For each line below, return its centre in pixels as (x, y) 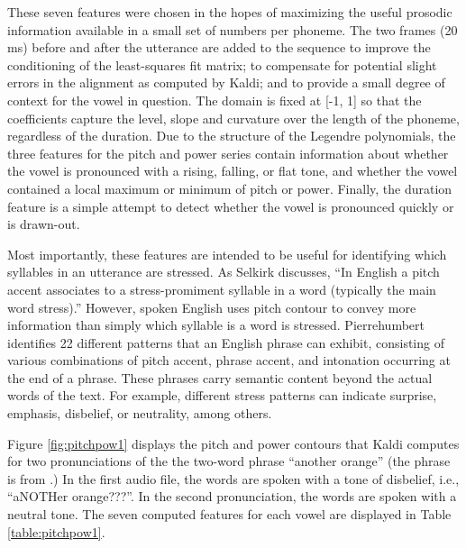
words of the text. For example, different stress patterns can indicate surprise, (222, 395)
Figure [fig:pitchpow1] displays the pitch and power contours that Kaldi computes (233, 443)
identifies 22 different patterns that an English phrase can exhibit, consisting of (226, 342)
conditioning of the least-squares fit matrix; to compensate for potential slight (222, 64)
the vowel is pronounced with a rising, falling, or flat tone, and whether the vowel (233, 171)
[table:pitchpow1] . (56, 531)
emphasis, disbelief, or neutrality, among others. (140, 413)
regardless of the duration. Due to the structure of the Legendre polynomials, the (232, 136)
